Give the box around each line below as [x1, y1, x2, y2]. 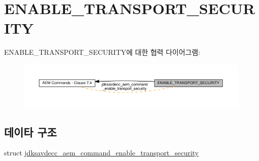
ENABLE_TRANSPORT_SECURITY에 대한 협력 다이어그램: [4, 47, 201, 57]
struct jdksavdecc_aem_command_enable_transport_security [4, 147, 199, 158]
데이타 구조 [4, 124, 57, 139]
